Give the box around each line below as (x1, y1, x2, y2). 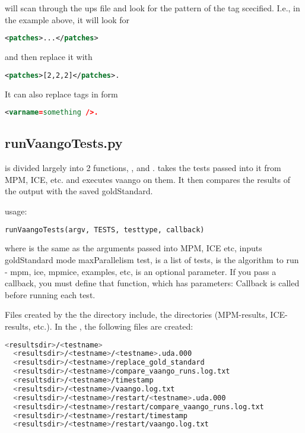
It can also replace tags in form (5, 87, 118, 100)
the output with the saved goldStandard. (5, 185, 153, 197)
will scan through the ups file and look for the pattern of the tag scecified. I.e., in (5, 2, 300, 14)
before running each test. (5, 288, 96, 301)
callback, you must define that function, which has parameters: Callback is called (5, 277, 300, 289)
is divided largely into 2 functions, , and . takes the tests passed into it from (5, 162, 281, 174)
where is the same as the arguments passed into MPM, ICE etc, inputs (5, 242, 262, 254)
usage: (5, 204, 27, 217)
